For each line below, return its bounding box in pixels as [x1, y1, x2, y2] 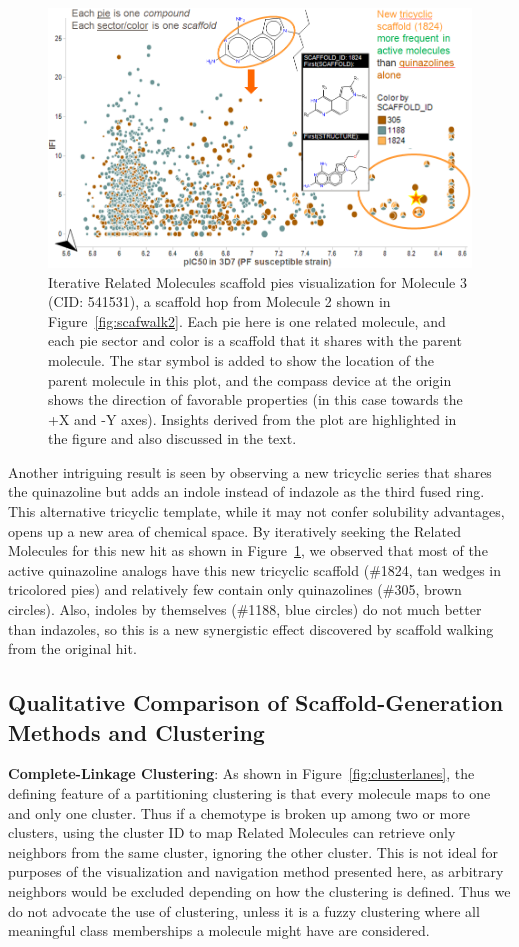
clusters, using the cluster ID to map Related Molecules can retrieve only [8, 822, 456, 843]
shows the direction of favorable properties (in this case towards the [48, 389, 463, 410]
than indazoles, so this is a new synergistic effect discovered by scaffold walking [8, 618, 494, 639]
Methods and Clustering [8, 716, 265, 747]
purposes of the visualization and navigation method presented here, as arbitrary [8, 861, 504, 882]
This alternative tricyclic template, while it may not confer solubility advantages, [8, 501, 505, 522]
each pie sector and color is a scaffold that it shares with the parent [48, 330, 462, 351]
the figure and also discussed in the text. [48, 428, 297, 449]
